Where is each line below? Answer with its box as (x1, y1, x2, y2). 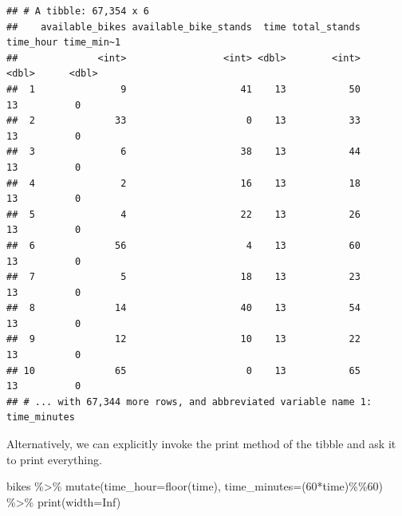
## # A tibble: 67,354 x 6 (6, 6, 149, 17)
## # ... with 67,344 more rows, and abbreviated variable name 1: (6, 396, 372, 408)
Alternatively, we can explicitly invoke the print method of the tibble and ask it (6, 435, 396, 452)
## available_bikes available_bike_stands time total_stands (6, 21, 361, 33)
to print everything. (6, 451, 102, 467)
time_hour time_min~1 (6, 37, 121, 49)
